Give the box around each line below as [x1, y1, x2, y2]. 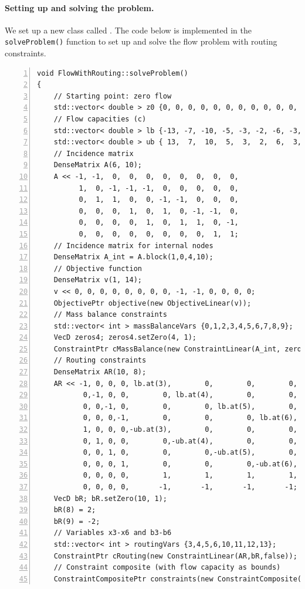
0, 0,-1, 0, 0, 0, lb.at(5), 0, [83, 402, 297, 411]
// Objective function [53, 264, 142, 273]
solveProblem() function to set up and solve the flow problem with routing [5, 35, 277, 48]
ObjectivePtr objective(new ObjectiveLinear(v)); [53, 299, 252, 307]
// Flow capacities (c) [53, 115, 147, 124]
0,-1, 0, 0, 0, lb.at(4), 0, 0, [83, 391, 297, 400]
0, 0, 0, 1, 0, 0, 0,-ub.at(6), [83, 459, 297, 468]
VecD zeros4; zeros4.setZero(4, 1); [53, 333, 197, 342]
